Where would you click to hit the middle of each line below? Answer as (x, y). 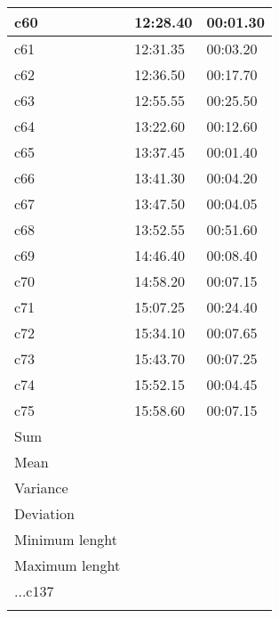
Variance (41, 488)
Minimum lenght (66, 539)
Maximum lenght (68, 565)
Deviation (44, 513)
